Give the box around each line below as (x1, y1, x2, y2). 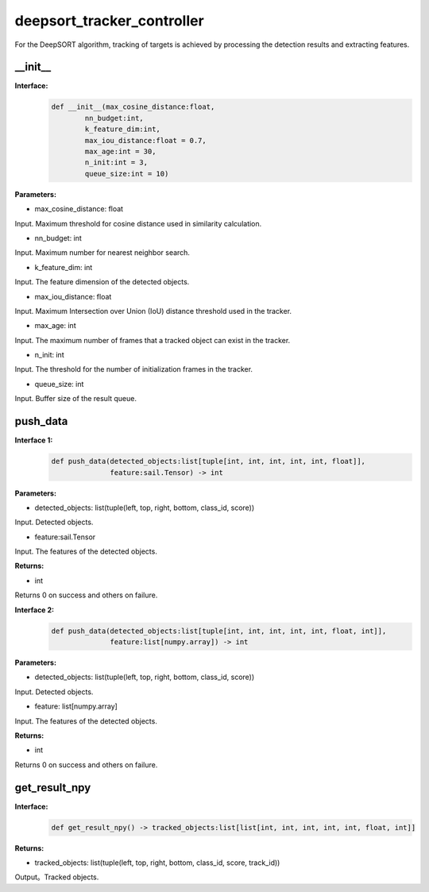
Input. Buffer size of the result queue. (14, 394, 137, 404)
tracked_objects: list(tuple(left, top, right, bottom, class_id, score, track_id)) (34, 858, 280, 867)
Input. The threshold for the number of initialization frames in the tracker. (14, 365, 253, 374)
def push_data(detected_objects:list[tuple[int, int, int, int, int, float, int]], (51, 626, 387, 635)
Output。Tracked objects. (14, 872, 99, 882)
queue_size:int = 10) (84, 169, 169, 178)
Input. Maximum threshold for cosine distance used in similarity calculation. (14, 218, 262, 228)
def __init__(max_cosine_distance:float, (51, 102, 215, 111)
